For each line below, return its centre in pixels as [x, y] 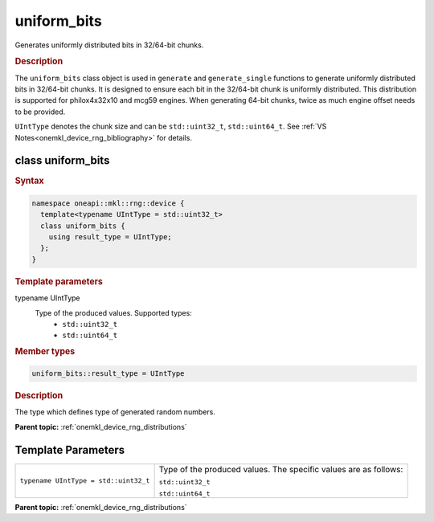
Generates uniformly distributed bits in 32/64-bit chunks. [109, 45]
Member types [45, 351]
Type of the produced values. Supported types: [113, 312]
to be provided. [40, 112]
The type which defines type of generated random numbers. [115, 412]
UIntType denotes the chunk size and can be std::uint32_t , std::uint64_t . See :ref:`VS [171, 126]
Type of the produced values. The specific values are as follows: [281, 469]
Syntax [29, 181]
